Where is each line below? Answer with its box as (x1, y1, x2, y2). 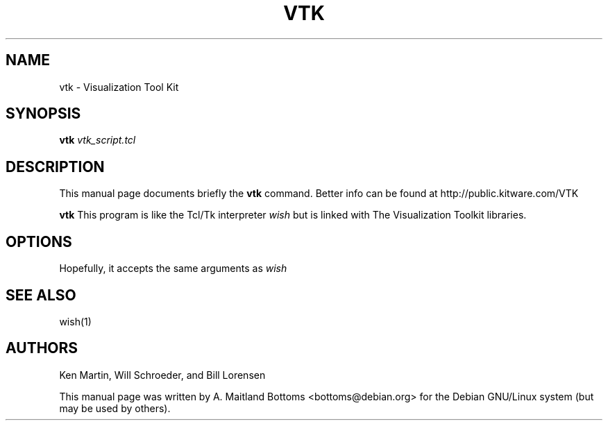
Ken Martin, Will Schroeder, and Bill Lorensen (59, 368, 266, 381)
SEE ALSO (6, 286, 76, 304)
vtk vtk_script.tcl (59, 134, 136, 146)
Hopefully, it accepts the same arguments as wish (59, 262, 287, 275)
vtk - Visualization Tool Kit (59, 80, 179, 93)
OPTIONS (6, 232, 72, 250)
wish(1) (59, 315, 92, 327)
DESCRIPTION (6, 157, 105, 176)
